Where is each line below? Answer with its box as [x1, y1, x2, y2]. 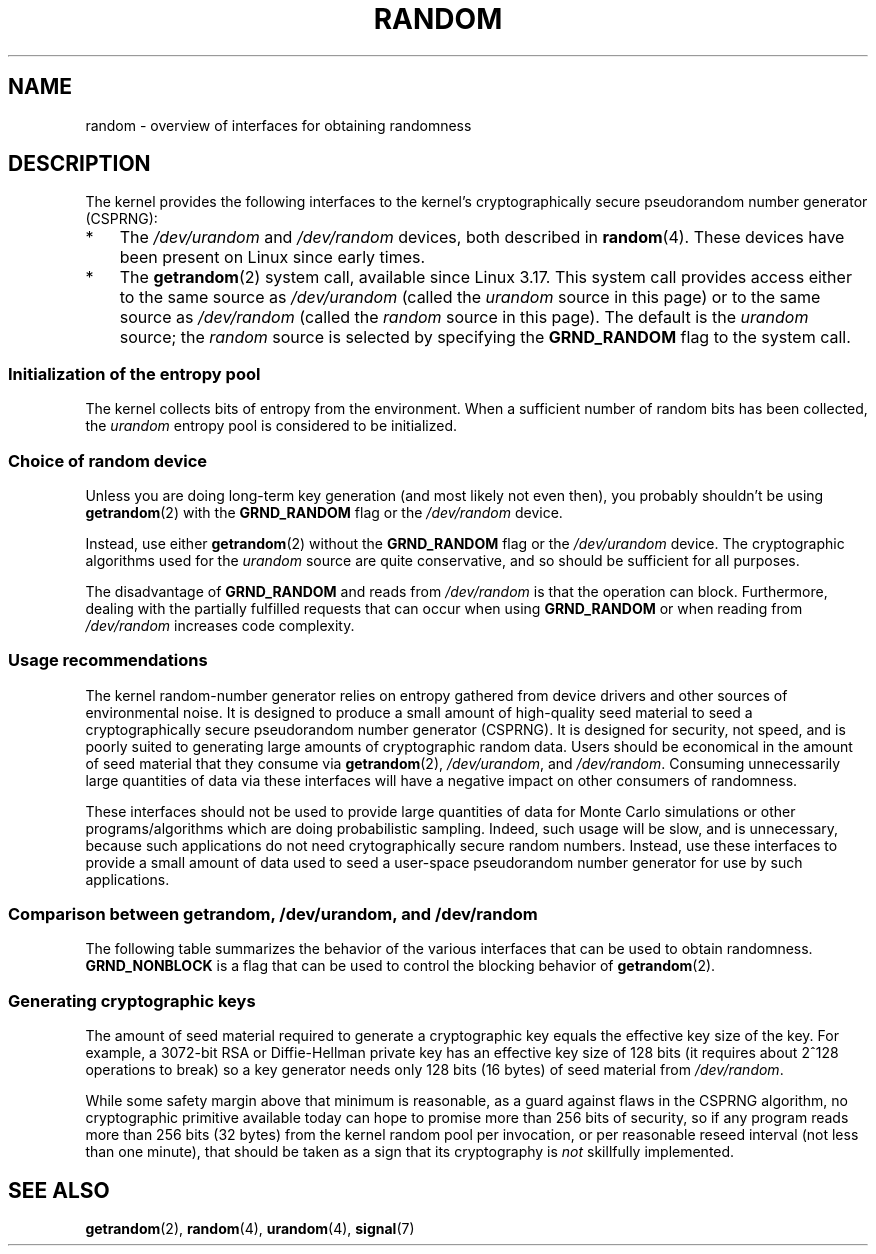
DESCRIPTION [8, 151, 151, 177]
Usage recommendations [8, 650, 208, 671]
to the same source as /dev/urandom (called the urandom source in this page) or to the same [119, 287, 821, 308]
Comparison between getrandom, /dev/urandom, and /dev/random [8, 904, 538, 925]
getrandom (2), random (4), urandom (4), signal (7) [85, 1220, 415, 1238]
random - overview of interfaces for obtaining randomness [85, 116, 472, 134]
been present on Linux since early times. [119, 247, 426, 268]
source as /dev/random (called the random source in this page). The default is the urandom [119, 307, 809, 328]
